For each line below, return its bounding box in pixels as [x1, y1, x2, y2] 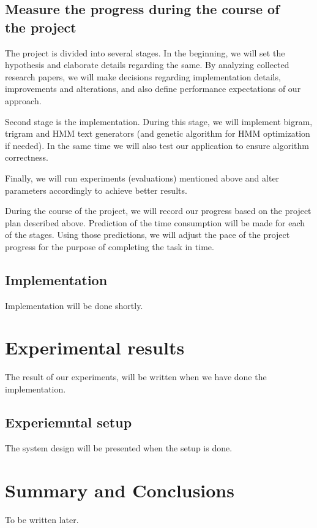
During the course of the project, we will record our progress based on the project [5, 204, 311, 217]
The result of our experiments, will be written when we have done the [5, 370, 267, 383]
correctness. [5, 151, 48, 164]
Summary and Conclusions [5, 477, 234, 502]
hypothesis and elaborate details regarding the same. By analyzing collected [5, 58, 289, 71]
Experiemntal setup [5, 413, 132, 431]
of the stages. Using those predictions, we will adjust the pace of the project [5, 228, 290, 241]
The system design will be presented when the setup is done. [5, 441, 233, 454]
